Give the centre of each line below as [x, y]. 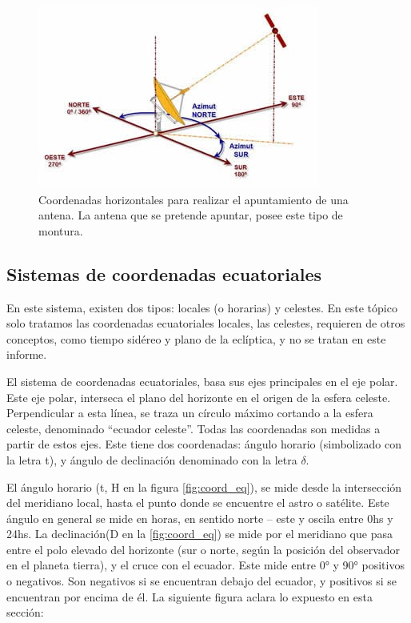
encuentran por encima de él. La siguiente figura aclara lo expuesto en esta [190, 596]
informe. [27, 354]
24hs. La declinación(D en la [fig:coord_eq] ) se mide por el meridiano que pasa [200, 534]
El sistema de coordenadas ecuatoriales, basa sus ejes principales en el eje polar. [202, 381]
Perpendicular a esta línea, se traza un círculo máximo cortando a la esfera [190, 413]
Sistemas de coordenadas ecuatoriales [164, 273]
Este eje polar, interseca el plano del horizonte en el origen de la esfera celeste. [199, 397]
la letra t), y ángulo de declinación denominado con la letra [152, 459]
